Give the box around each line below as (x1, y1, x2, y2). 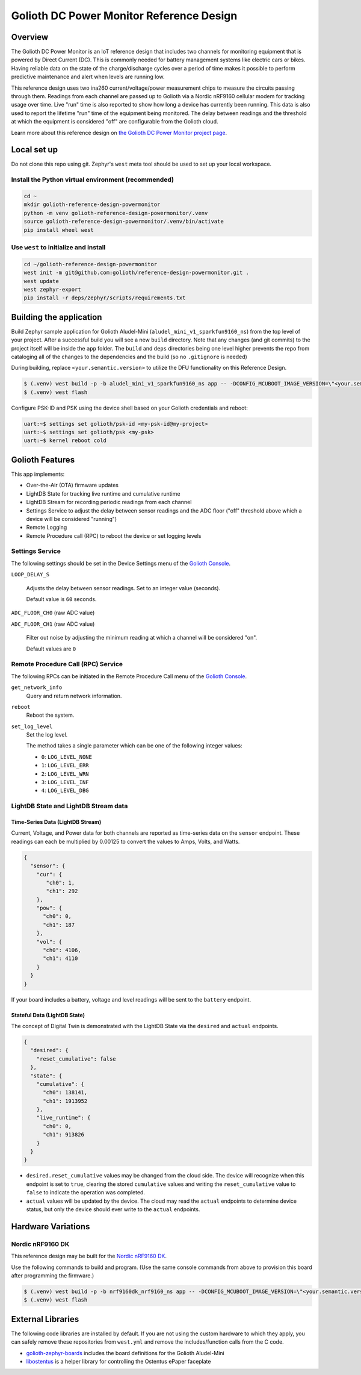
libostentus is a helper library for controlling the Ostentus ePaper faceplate (26, 1358, 211, 1365)
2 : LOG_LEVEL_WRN (41, 770, 89, 777)
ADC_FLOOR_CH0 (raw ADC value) (11, 609, 95, 617)
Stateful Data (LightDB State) (11, 1011, 85, 1018)
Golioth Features (11, 455, 75, 465)
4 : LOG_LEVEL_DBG (41, 787, 89, 794)
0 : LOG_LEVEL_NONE (41, 753, 93, 760)
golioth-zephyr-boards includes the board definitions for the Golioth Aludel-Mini (26, 1349, 225, 1356)
